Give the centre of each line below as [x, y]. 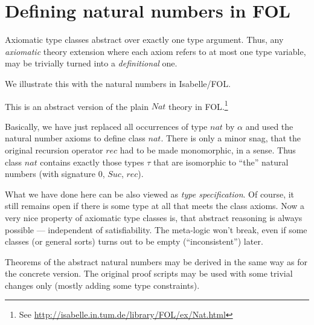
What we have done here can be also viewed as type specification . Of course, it [150, 194]
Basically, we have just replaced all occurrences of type [106, 126]
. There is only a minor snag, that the [231, 138]
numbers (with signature [50, 174]
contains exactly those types [92, 162]
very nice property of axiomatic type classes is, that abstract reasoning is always [154, 217]
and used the [269, 126]
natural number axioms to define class [75, 138]
